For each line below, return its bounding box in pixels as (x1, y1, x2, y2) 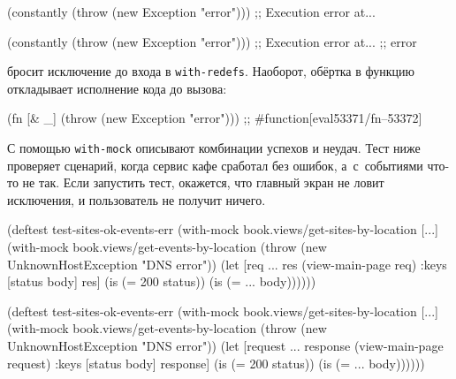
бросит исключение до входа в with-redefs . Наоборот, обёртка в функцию (7, 62, 414, 80)
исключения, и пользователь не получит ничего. (7, 190, 266, 208)
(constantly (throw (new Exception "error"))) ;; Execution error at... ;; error (7, 32, 417, 50)
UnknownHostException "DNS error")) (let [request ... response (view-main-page (7, 337, 444, 355)
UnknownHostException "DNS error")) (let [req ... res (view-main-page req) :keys (7, 254, 447, 273)
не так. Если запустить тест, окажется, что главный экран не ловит (22, 173, 384, 192)
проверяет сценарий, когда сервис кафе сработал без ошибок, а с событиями (7, 155, 423, 174)
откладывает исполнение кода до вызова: (7, 79, 227, 97)
